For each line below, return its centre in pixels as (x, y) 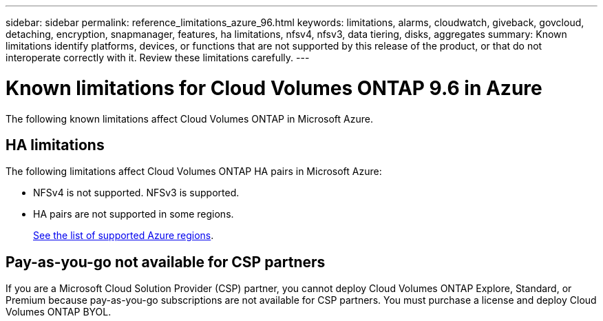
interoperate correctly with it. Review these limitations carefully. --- (158, 58)
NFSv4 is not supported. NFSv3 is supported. (136, 193)
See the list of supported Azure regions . (124, 236)
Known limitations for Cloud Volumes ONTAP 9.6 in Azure (274, 88)
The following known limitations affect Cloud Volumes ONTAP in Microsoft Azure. (189, 118)
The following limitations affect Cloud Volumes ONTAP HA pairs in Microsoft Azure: (194, 172)
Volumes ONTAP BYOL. (59, 312)
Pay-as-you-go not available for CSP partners (166, 262)
